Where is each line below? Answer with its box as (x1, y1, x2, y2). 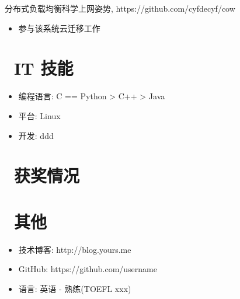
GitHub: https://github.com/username (18, 263, 157, 275)
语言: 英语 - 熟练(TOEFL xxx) (18, 282, 131, 294)
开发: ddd (18, 129, 54, 141)
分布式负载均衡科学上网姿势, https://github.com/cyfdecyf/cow (5, 2, 235, 14)
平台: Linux (18, 109, 61, 121)
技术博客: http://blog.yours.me (18, 243, 131, 255)
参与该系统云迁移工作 (18, 22, 100, 34)
